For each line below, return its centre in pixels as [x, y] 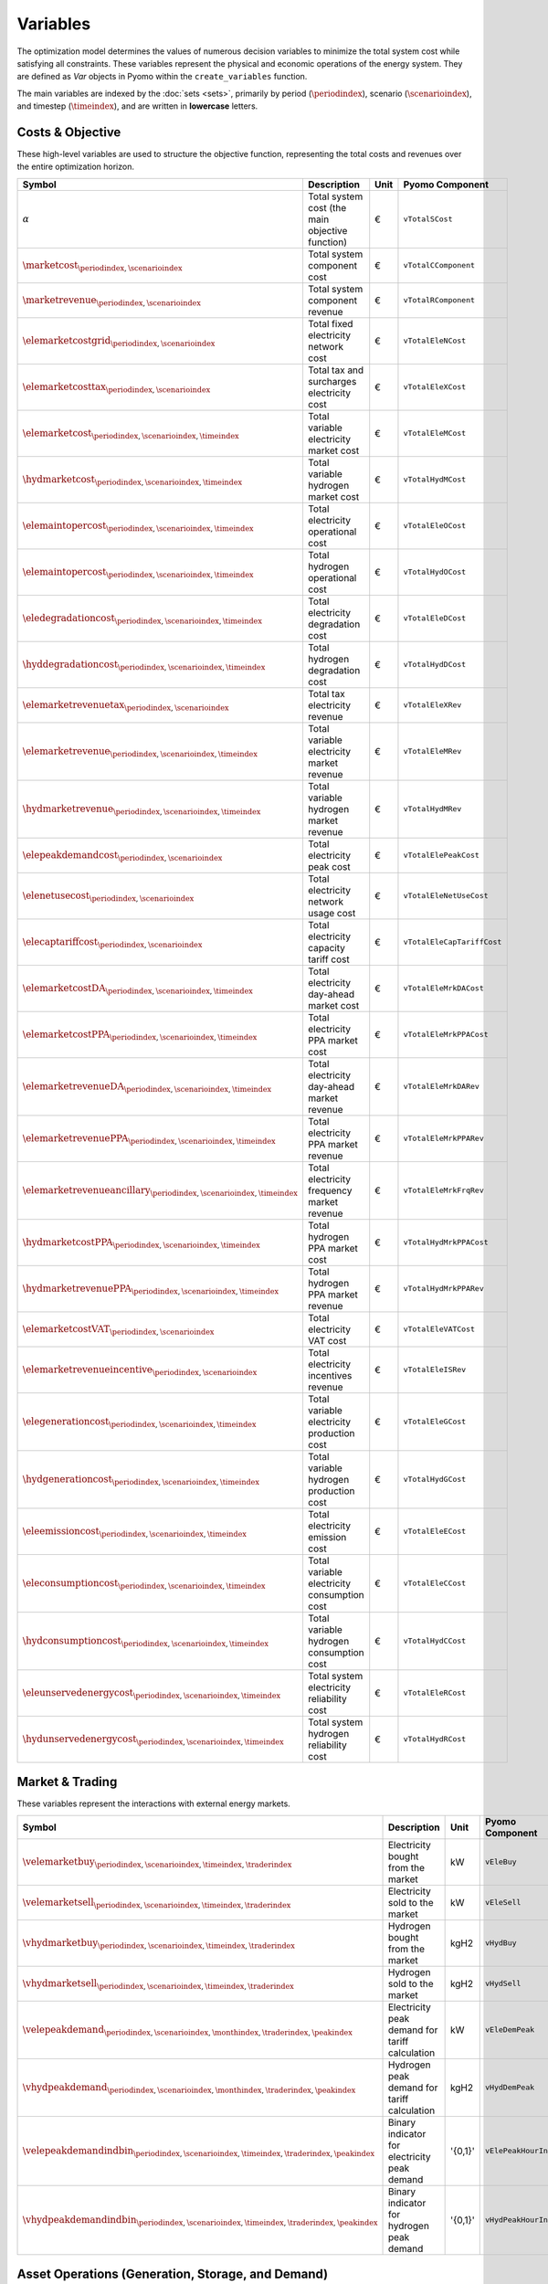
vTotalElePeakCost [441, 856]
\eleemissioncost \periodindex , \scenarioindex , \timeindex [134, 1532]
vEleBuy [501, 1862]
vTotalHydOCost [435, 572]
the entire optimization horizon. [75, 167]
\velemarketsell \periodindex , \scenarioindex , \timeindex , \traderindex [157, 1903]
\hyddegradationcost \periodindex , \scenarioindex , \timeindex [144, 665]
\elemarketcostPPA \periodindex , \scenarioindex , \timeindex [140, 1035]
